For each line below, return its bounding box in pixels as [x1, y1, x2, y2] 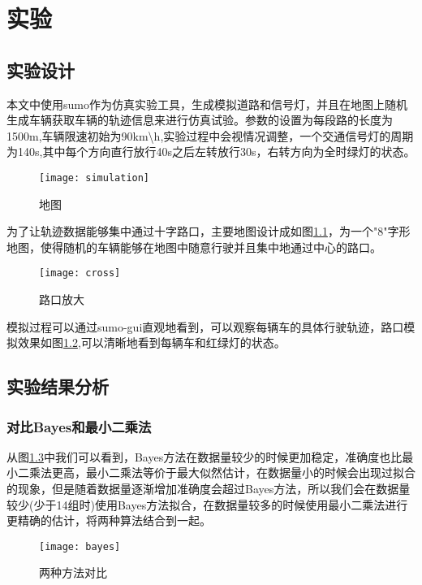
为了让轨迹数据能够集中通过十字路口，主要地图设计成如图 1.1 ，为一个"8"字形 [6, 223, 411, 240]
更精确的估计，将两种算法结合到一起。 [6, 512, 211, 529]
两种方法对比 [39, 564, 107, 581]
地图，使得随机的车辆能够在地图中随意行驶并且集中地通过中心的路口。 [6, 238, 381, 255]
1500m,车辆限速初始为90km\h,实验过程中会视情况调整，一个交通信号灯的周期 [6, 127, 414, 144]
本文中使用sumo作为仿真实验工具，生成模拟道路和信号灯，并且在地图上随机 [6, 95, 407, 112]
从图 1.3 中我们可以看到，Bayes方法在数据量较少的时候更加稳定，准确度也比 [6, 448, 403, 465]
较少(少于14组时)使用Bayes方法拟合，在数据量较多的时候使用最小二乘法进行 [6, 496, 408, 513]
